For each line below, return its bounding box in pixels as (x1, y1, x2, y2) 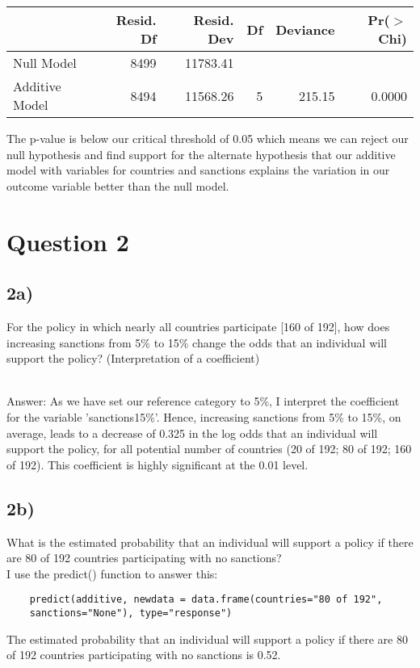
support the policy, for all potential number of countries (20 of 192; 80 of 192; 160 (6, 440, 412, 457)
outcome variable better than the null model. (6, 177, 229, 194)
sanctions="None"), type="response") (29, 607, 233, 619)
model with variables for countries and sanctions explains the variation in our (6, 162, 390, 179)
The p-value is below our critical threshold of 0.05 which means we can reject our (6, 130, 409, 146)
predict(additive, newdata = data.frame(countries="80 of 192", (29, 594, 383, 606)
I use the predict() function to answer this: (6, 565, 218, 582)
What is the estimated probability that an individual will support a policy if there (6, 533, 414, 550)
